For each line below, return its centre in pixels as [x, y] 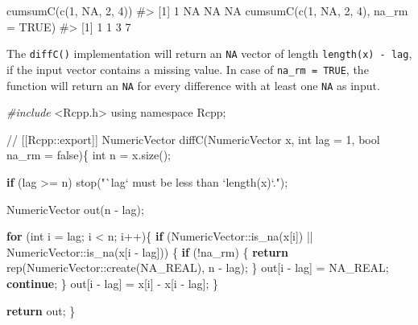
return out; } [41, 310]
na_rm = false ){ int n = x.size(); [89, 155]
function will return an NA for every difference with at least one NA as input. [193, 85]
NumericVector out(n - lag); [75, 209]
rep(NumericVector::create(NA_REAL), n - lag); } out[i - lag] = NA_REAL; [198, 267]
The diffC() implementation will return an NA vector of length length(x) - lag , [209, 53]
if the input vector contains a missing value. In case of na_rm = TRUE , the [188, 69]
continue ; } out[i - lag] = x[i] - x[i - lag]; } [113, 283]
